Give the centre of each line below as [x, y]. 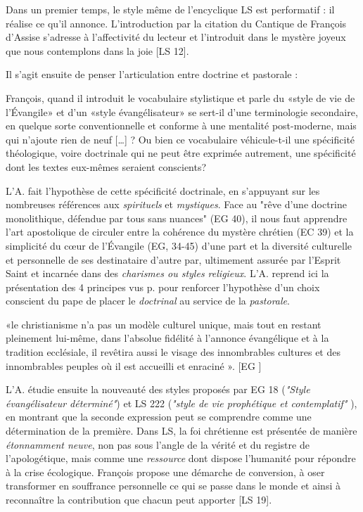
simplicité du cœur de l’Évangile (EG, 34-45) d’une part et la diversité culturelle [179, 245]
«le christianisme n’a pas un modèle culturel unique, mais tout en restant [164, 324]
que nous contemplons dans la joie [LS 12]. [97, 50]
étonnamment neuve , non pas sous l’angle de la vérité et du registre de [158, 444]
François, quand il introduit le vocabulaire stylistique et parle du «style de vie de [180, 97]
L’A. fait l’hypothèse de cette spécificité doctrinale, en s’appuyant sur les [163, 190]
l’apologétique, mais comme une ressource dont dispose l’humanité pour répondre [181, 458]
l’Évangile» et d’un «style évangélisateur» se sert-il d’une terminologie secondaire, [182, 111]
